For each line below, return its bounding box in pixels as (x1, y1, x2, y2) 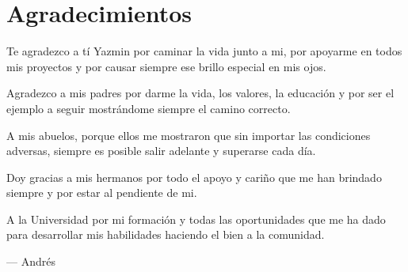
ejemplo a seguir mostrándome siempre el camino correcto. (6, 100, 291, 116)
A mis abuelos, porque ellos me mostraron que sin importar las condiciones (6, 127, 371, 143)
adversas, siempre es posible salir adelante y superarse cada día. (6, 142, 316, 159)
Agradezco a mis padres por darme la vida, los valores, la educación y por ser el (6, 85, 395, 101)
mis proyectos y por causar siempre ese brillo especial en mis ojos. (6, 58, 326, 74)
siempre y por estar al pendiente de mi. (6, 184, 197, 201)
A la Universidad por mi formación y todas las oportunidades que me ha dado (6, 210, 386, 227)
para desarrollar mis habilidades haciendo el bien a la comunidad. (6, 226, 325, 243)
